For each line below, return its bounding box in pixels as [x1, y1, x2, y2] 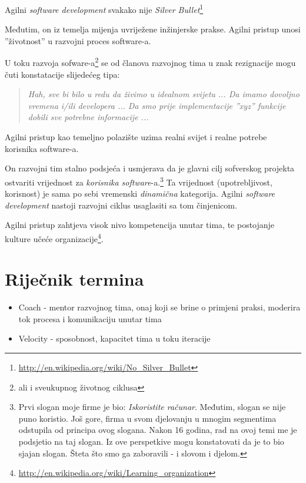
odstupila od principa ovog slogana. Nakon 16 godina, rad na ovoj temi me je [18, 424, 297, 436]
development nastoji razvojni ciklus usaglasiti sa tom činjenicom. [5, 199, 237, 211]
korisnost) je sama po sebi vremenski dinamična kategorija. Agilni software [5, 187, 275, 200]
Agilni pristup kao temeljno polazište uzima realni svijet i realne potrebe [5, 131, 267, 143]
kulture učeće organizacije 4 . [5, 230, 104, 244]
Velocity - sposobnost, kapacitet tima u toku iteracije [18, 332, 211, 345]
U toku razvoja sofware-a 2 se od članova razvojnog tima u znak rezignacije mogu [5, 55, 296, 69]
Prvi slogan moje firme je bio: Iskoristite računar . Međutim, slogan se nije [18, 401, 286, 413]
